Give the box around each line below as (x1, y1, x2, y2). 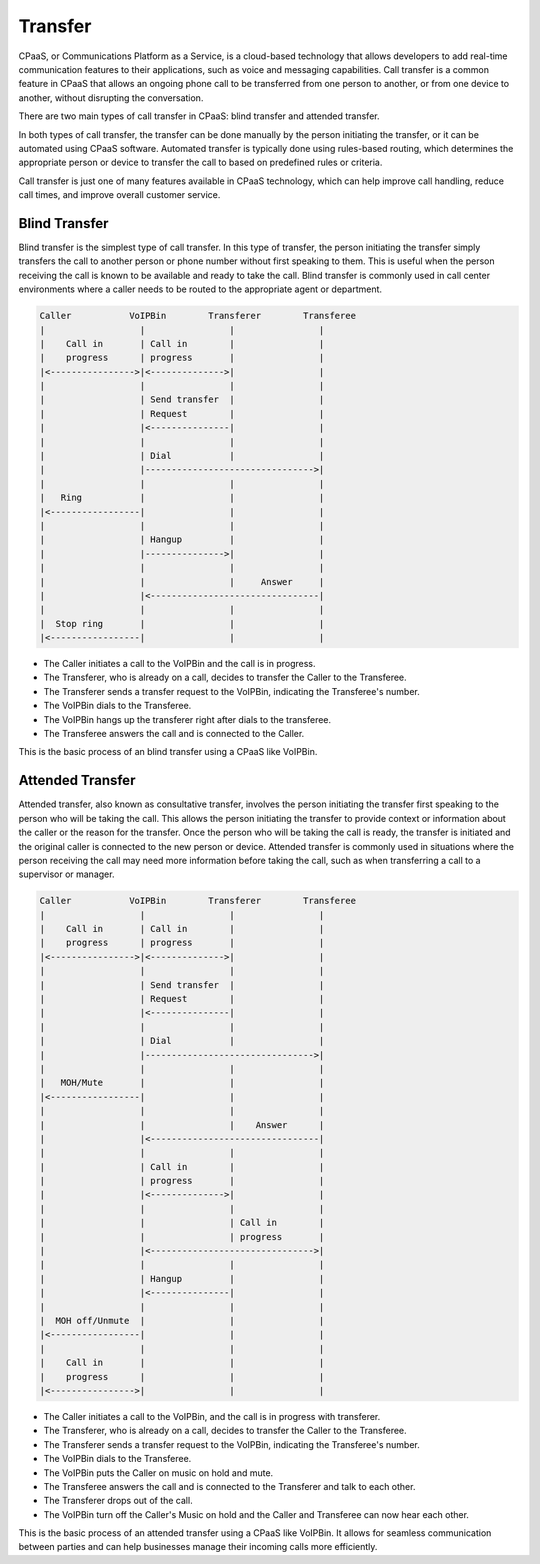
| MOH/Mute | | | (39, 1077, 325, 1089)
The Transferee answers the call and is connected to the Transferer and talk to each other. (43, 1480, 416, 1492)
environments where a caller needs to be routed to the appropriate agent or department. (18, 283, 383, 295)
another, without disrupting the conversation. (18, 91, 204, 104)
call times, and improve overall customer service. (18, 189, 221, 201)
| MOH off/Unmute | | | (39, 1315, 325, 1326)
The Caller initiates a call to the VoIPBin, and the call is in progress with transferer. (43, 1410, 381, 1422)
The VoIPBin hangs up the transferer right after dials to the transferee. (43, 713, 332, 725)
